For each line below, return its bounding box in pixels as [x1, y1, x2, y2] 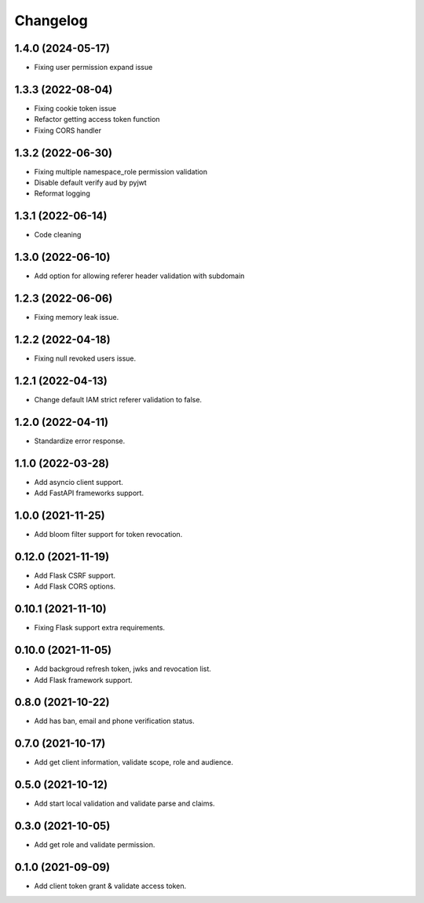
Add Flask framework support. [34, 675, 133, 685]
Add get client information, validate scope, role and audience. [34, 758, 233, 767]
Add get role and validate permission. [34, 840, 155, 850]
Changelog [14, 12, 88, 29]
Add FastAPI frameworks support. [34, 488, 144, 498]
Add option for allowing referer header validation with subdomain [34, 271, 245, 281]
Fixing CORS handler [34, 126, 102, 135]
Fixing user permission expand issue [34, 63, 153, 72]
